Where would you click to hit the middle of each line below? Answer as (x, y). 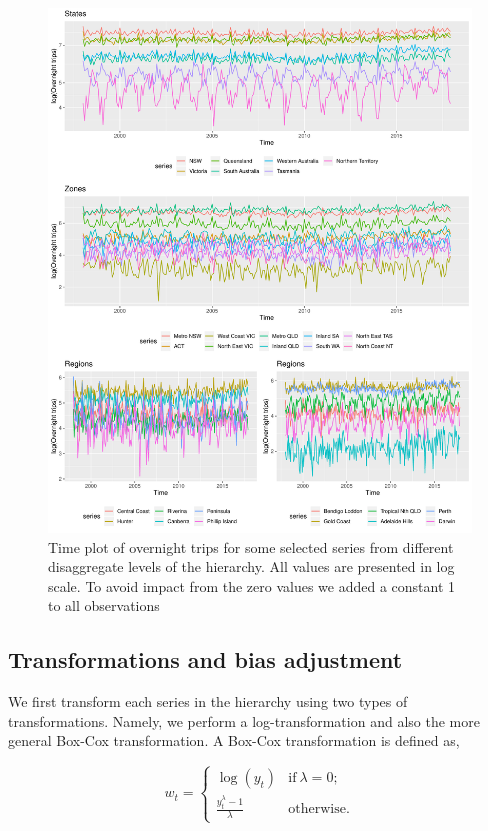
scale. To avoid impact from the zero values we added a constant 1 (252, 585)
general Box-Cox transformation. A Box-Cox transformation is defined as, (234, 740)
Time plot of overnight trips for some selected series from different (251, 546)
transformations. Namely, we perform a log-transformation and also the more (244, 720)
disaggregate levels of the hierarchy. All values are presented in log (251, 566)
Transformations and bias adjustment (205, 659)
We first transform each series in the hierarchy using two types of (208, 701)
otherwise (317, 809)
